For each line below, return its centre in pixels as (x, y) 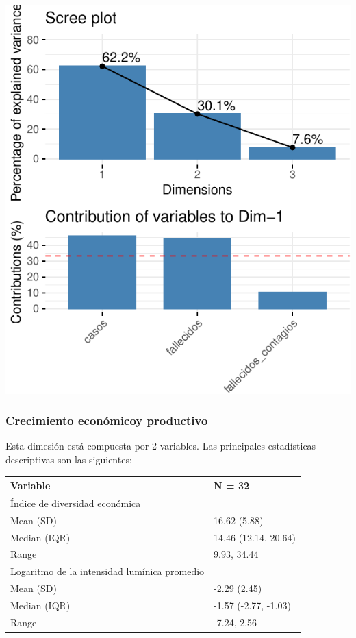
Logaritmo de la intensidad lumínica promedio (107, 571)
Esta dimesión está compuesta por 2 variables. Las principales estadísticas (161, 446)
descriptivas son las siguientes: (69, 459)
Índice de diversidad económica (76, 503)
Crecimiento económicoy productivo (107, 420)
